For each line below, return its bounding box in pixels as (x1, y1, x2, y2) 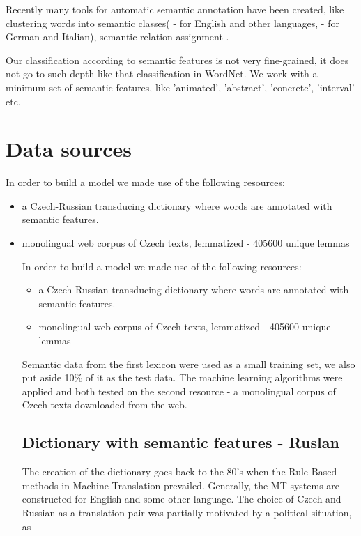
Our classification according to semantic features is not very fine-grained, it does (6, 52, 349, 67)
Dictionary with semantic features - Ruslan (22, 431, 339, 453)
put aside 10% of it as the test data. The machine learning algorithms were (22, 370, 343, 385)
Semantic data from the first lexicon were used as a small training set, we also (22, 356, 355, 371)
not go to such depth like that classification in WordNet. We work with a (6, 66, 318, 81)
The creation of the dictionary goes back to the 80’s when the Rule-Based (22, 464, 337, 479)
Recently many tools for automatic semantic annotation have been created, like (6, 2, 344, 16)
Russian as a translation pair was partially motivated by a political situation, (22, 505, 352, 519)
